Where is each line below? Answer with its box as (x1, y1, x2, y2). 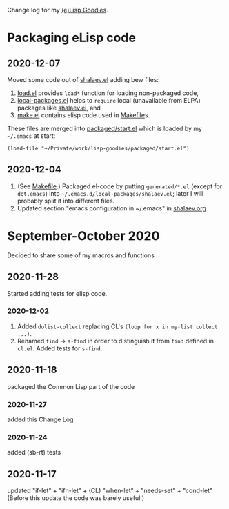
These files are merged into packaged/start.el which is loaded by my (7, 124, 202, 132)
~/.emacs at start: (7, 132, 56, 140)
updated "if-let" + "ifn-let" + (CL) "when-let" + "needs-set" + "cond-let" (7, 486, 213, 495)
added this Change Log (7, 415, 74, 423)
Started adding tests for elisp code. (7, 289, 108, 297)
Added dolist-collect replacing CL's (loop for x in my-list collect (17, 322, 218, 330)
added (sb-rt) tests (7, 448, 61, 457)
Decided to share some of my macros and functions (7, 251, 155, 259)
